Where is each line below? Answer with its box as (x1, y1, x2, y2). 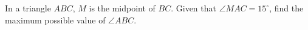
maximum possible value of (5, 13, 106, 26)
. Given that (171, 2, 216, 14)
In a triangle (5, 2, 51, 14)
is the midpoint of (89, 2, 156, 14)
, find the (269, 2, 304, 14)
